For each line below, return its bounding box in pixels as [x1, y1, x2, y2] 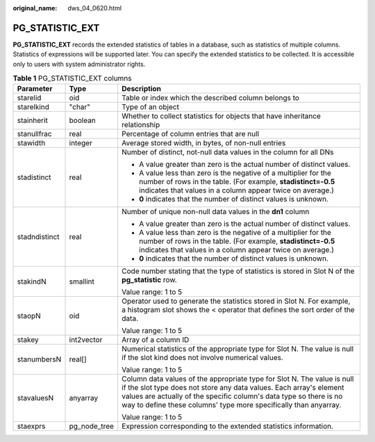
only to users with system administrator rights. [12, 60, 146, 68]
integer [69, 138, 93, 148]
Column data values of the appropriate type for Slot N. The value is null [122, 374, 354, 384]
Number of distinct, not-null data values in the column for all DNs [122, 147, 334, 157]
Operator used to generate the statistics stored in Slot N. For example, [122, 296, 351, 306]
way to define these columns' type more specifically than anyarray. [122, 400, 342, 410]
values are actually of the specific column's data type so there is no [122, 391, 343, 401]
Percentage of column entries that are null [122, 129, 260, 139]
